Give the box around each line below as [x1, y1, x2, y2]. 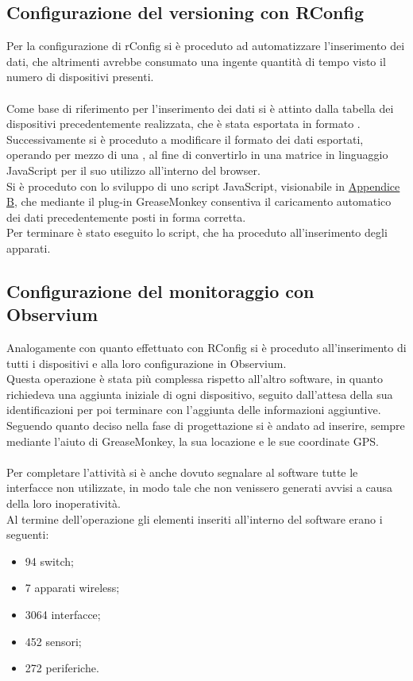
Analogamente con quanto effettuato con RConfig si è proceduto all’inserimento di [6, 339, 407, 356]
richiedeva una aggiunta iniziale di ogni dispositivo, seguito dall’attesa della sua [6, 385, 393, 402]
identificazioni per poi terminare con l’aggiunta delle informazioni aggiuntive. [6, 401, 381, 418]
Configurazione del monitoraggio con [6, 278, 315, 303]
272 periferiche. [25, 660, 99, 676]
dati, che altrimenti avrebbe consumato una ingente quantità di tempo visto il [6, 52, 386, 69]
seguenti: [6, 526, 49, 543]
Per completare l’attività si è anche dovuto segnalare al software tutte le [6, 463, 358, 480]
